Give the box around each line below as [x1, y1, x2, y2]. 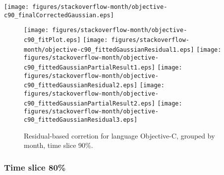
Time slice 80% [4, 161, 66, 173]
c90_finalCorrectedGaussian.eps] [4, 11, 114, 19]
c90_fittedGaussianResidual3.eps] [24, 116, 138, 123]
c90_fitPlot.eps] [24, 36, 81, 43]
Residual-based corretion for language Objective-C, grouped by [24, 130, 215, 140]
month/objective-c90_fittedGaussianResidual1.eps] [24, 46, 194, 53]
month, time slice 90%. [24, 140, 93, 150]
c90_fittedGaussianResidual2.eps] [24, 82, 138, 89]
